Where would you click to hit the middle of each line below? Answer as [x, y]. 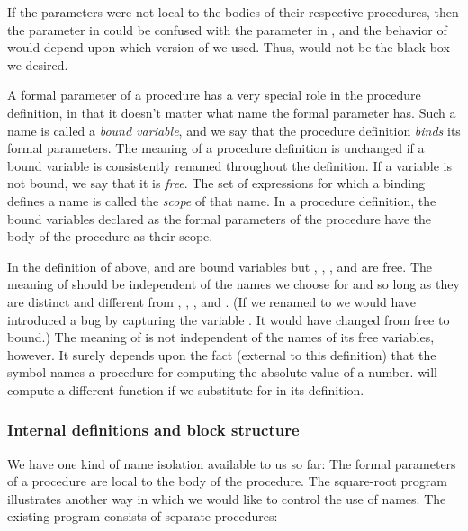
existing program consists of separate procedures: [143, 516]
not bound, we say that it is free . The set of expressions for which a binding [216, 183]
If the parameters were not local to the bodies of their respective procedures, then [233, 12]
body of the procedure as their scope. [110, 236]
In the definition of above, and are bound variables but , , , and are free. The [220, 266]
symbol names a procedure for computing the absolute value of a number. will [222, 372]
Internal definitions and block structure [153, 430]
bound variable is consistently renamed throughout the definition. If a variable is [230, 165]
